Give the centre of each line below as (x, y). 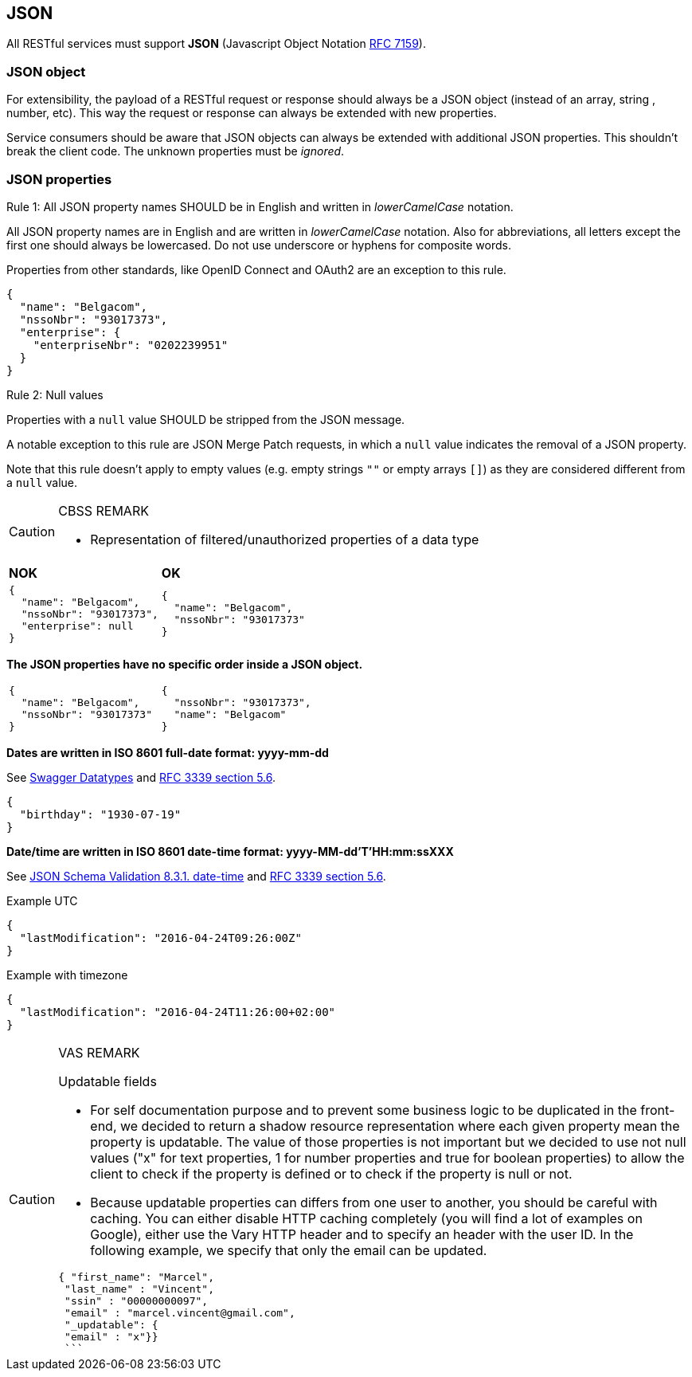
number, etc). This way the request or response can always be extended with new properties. (252, 113)
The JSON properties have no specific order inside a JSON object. (185, 664)
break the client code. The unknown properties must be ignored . (176, 151)
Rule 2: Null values (55, 394)
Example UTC (42, 900)
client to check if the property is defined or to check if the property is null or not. (331, 1173)
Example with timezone (67, 975)
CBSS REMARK (104, 510)
